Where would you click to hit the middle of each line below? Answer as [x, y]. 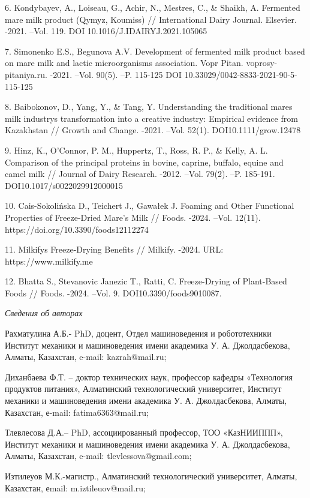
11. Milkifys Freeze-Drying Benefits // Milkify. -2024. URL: [114, 249]
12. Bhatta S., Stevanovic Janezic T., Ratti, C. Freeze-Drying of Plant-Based [146, 281]
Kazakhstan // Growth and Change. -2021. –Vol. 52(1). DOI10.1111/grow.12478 [153, 130]
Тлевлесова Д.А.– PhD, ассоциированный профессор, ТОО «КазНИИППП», [144, 432]
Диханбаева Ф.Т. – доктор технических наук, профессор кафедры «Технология [149, 376]
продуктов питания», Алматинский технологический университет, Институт [143, 388]
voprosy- [262, 63]
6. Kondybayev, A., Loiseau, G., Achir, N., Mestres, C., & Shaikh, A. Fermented [153, 7]
